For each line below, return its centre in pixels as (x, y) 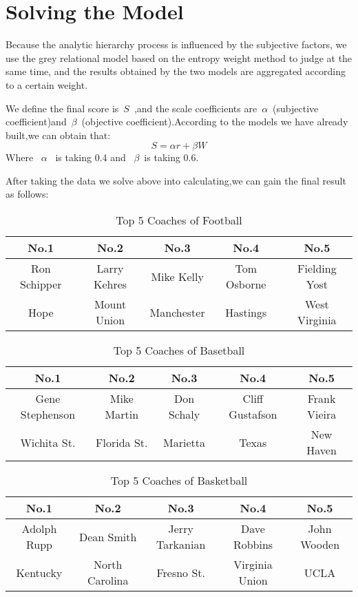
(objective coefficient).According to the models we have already (215, 122)
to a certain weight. (47, 84)
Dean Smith (108, 536)
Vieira (322, 415)
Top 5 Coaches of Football (179, 220)
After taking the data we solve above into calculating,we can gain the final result (176, 180)
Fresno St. (181, 572)
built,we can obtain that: (58, 135)
